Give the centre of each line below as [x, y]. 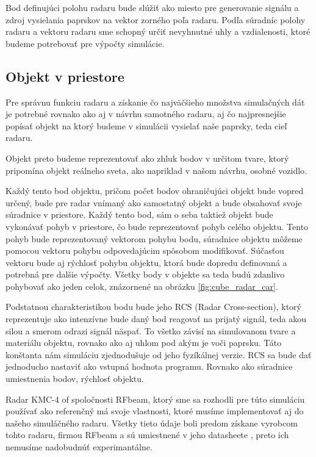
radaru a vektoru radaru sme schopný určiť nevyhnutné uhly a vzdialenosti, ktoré [158, 31]
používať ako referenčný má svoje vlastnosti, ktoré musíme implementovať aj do [155, 411]
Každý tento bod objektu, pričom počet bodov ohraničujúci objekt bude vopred [155, 191]
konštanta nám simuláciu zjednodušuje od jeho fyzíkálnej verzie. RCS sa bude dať [159, 354]
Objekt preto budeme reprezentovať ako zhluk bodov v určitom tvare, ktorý [147, 158]
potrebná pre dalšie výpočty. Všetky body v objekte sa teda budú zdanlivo [145, 274]
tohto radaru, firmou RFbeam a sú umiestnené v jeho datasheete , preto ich [147, 435]
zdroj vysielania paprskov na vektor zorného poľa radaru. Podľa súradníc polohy [156, 19]
